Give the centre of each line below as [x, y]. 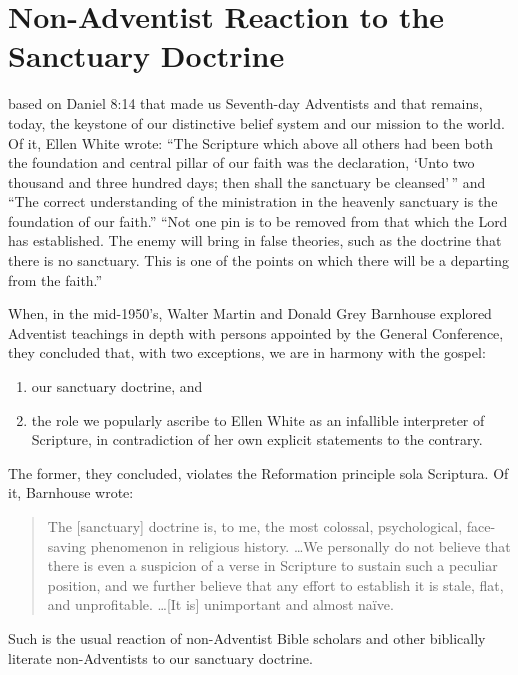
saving [66, 545]
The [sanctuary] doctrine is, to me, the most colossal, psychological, [255, 526]
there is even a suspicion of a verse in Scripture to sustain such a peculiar [272, 565]
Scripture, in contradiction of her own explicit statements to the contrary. [257, 439]
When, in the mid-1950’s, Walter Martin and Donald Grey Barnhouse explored [250, 313]
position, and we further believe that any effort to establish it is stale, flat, [275, 584]
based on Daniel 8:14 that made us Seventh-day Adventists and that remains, [245, 103]
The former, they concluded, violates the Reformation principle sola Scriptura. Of [258, 472]
